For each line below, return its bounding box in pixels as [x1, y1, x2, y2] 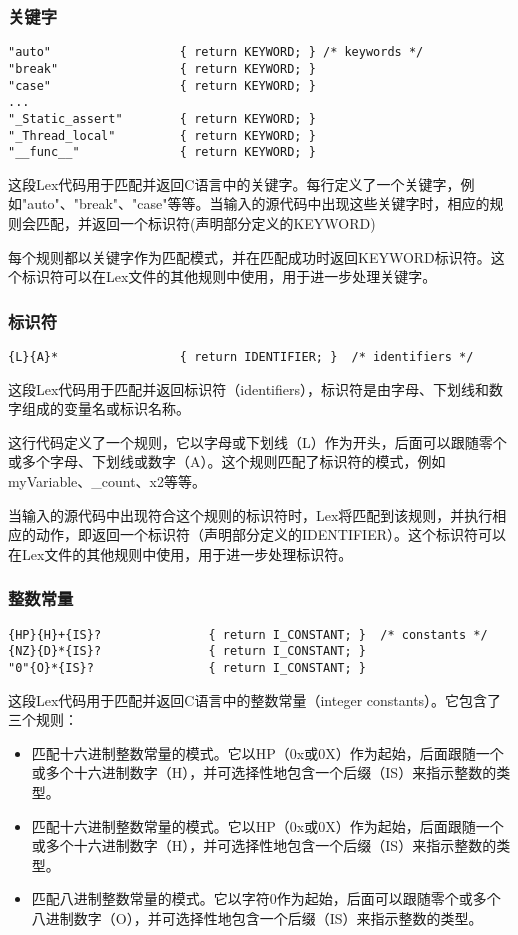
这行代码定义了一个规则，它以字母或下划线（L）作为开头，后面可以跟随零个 [8, 431, 507, 452]
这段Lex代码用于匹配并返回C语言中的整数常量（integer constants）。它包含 [8, 689, 488, 710]
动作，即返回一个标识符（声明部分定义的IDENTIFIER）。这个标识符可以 [35, 524, 506, 545]
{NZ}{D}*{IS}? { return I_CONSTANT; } [8, 644, 366, 659]
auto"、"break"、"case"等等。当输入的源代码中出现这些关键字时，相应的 [27, 193, 490, 214]
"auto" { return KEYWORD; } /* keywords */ [8, 45, 424, 60]
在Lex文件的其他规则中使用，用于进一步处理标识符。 [8, 543, 353, 564]
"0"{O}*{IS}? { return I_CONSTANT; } [8, 660, 366, 675]
